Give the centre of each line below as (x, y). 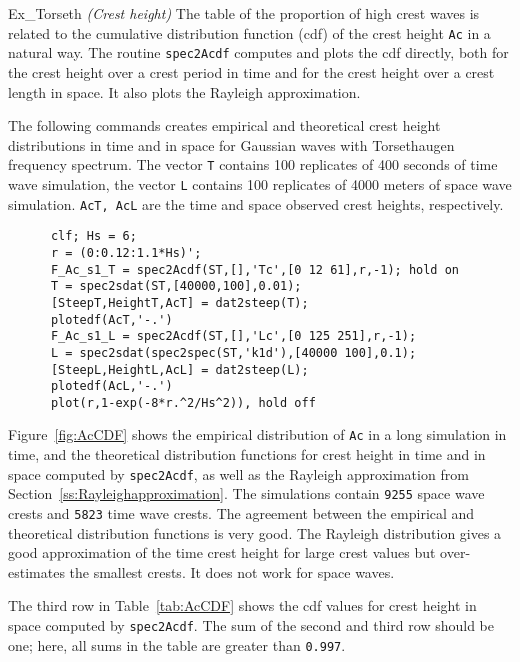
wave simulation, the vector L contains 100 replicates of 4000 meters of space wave (260, 183)
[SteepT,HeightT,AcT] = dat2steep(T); (179, 302)
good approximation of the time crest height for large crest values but (222, 552)
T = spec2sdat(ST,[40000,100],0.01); (176, 286)
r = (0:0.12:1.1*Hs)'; (126, 252)
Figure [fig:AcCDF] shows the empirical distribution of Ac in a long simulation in (257, 434)
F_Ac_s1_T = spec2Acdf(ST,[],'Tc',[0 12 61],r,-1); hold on (255, 269)
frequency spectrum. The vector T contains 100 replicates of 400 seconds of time (253, 164)
